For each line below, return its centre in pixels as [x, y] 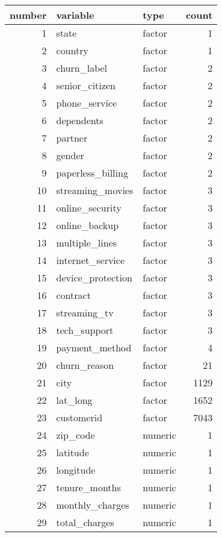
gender [70, 155]
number [28, 15]
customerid [79, 417]
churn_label [82, 68]
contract [73, 295]
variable [75, 15]
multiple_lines [87, 243]
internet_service [91, 260]
